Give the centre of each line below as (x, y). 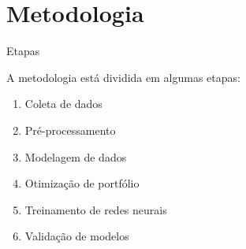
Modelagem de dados (76, 156)
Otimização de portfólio (82, 183)
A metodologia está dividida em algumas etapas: (123, 77)
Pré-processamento (70, 130)
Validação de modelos (77, 236)
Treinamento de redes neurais (96, 209)
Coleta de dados (63, 104)
